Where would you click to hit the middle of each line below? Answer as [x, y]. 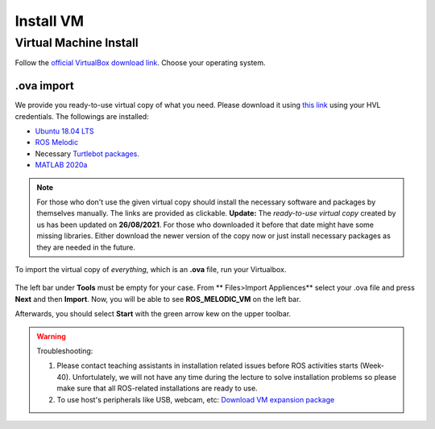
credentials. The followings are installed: [82, 116]
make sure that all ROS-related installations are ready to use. [157, 388]
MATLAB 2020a [61, 165]
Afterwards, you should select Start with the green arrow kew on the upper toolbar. [153, 314]
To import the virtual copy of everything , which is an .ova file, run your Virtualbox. [151, 269]
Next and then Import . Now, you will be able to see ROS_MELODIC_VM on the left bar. [158, 299]
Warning [51, 336]
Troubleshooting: [65, 351]
